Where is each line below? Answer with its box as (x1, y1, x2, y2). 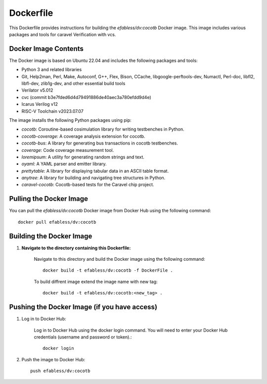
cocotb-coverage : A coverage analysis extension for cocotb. (21, 133, 145, 139)
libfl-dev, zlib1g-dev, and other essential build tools (21, 81, 126, 87)
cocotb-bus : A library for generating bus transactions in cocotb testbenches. (21, 140, 178, 146)
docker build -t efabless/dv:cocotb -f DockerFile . (43, 268, 173, 273)
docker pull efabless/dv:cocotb (18, 219, 96, 225)
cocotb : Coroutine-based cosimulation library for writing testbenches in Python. (21, 126, 185, 132)
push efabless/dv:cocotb (30, 368, 90, 374)
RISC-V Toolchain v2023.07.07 (21, 108, 84, 114)
